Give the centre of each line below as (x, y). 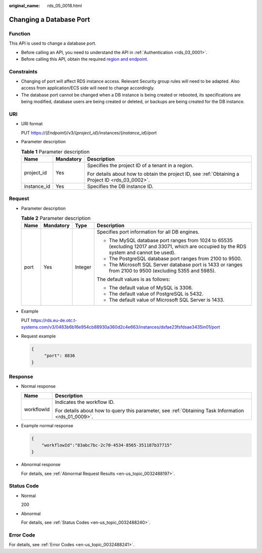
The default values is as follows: (133, 279)
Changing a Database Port (49, 19)
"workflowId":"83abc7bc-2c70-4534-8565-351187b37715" (107, 445)
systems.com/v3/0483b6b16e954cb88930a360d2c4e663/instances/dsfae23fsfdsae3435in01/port (121, 327)
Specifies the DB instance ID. (120, 186)
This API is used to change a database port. (53, 43)
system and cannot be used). (142, 252)
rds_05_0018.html (65, 6)
